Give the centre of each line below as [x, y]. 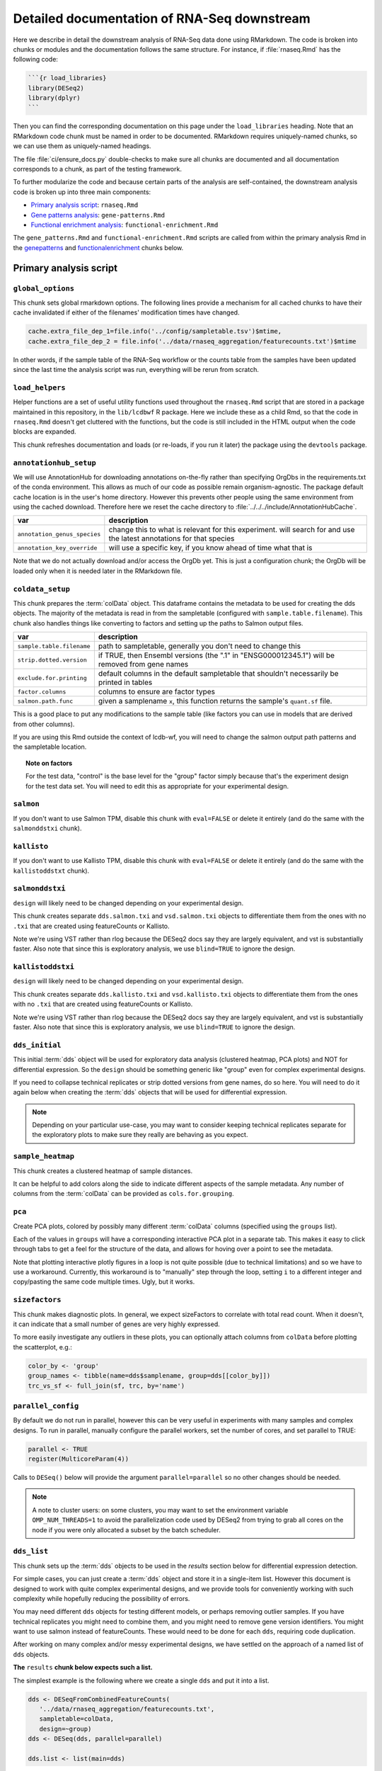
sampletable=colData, [77, 1719]
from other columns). [44, 724]
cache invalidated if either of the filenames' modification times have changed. [126, 312]
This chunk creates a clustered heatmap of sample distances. [103, 1171]
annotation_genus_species [59, 534]
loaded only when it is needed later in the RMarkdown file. [98, 571]
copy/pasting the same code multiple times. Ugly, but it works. [104, 1281]
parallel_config [46, 1406]
